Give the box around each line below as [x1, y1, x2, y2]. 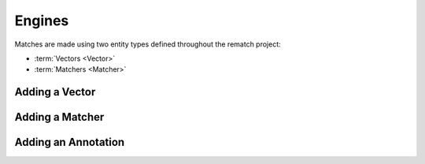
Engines [14, 12, 69, 29]
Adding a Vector [14, 85, 96, 99]
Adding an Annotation [14, 136, 125, 149]
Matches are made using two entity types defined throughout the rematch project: [14, 39, 281, 49]
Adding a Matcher [14, 110, 105, 124]
